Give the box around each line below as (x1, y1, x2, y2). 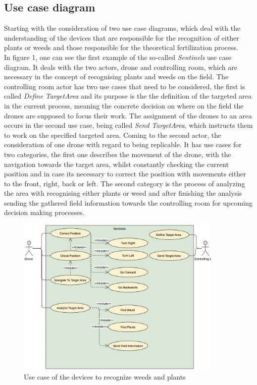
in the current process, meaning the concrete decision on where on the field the (4, 100, 244, 110)
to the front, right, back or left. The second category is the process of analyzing (4, 178, 245, 188)
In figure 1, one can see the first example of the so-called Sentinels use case (4, 52, 232, 62)
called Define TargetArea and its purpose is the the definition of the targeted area (4, 91, 252, 101)
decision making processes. (4, 207, 85, 218)
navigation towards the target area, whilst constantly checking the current (4, 159, 229, 169)
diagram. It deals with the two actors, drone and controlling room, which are (4, 61, 237, 72)
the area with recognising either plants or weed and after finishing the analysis (4, 188, 242, 198)
